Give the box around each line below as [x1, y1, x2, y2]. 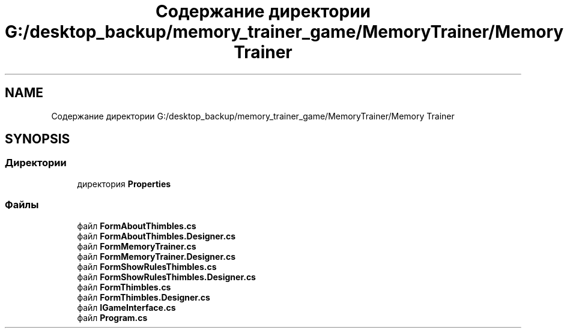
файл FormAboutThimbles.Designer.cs [77, 230, 236, 241]
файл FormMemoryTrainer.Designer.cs [77, 251, 235, 262]
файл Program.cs [77, 312, 148, 323]
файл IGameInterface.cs [77, 302, 176, 313]
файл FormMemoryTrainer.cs [77, 241, 196, 251]
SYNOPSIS [5, 131, 70, 147]
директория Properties [77, 178, 171, 189]
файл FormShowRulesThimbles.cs [77, 261, 217, 272]
